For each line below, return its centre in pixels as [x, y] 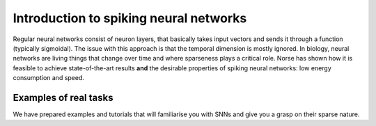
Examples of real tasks [63, 97]
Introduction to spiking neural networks [130, 18]
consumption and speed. [49, 78]
